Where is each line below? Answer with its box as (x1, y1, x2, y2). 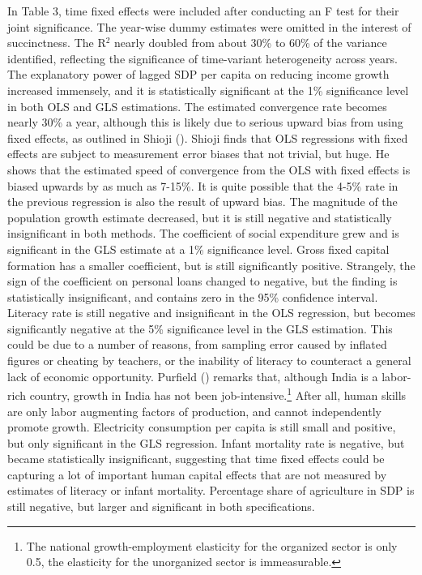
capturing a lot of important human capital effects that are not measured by (7, 466, 387, 483)
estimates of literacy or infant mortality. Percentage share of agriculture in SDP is (7, 482, 415, 499)
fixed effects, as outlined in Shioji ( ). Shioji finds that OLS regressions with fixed (7, 129, 408, 146)
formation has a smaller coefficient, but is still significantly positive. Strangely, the (7, 256, 416, 273)
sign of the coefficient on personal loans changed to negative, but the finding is (7, 272, 398, 290)
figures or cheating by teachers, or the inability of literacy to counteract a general (7, 352, 411, 369)
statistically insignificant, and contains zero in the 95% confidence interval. (7, 288, 378, 305)
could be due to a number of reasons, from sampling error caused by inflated (7, 336, 387, 353)
